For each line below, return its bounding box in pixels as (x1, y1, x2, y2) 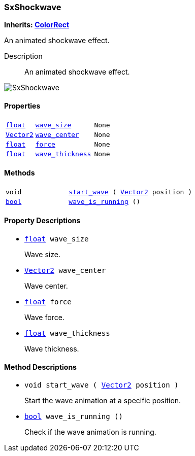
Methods (4, 168, 35, 178)
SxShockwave (4, 2, 61, 12)
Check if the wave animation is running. (24, 428, 156, 437)
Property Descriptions (4, 216, 81, 225)
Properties (4, 101, 41, 110)
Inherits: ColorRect (4, 20, 70, 29)
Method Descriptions (4, 362, 77, 371)
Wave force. (24, 313, 64, 322)
